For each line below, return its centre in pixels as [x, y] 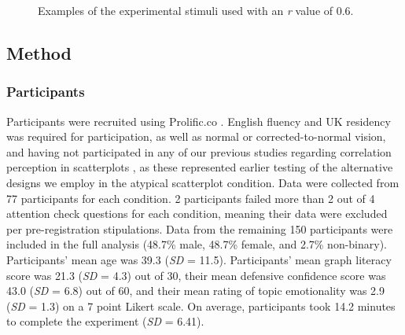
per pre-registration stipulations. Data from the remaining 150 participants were [200, 228]
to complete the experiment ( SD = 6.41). [105, 321]
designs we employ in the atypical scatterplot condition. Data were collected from [203, 182]
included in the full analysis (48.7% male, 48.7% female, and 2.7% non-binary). [197, 244]
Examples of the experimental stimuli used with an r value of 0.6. [196, 10]
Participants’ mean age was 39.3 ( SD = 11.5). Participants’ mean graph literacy [199, 259]
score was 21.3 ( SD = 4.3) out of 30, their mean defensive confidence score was [196, 275]
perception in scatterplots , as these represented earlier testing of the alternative [200, 167]
